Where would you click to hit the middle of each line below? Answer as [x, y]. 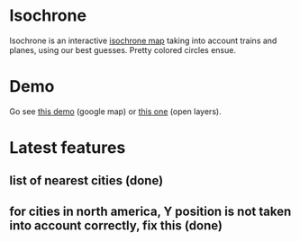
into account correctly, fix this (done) [116, 225]
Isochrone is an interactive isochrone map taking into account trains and [143, 40]
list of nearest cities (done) [86, 181]
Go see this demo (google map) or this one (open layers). [116, 111]
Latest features [68, 148]
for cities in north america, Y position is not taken [150, 211]
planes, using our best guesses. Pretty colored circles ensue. [123, 49]
